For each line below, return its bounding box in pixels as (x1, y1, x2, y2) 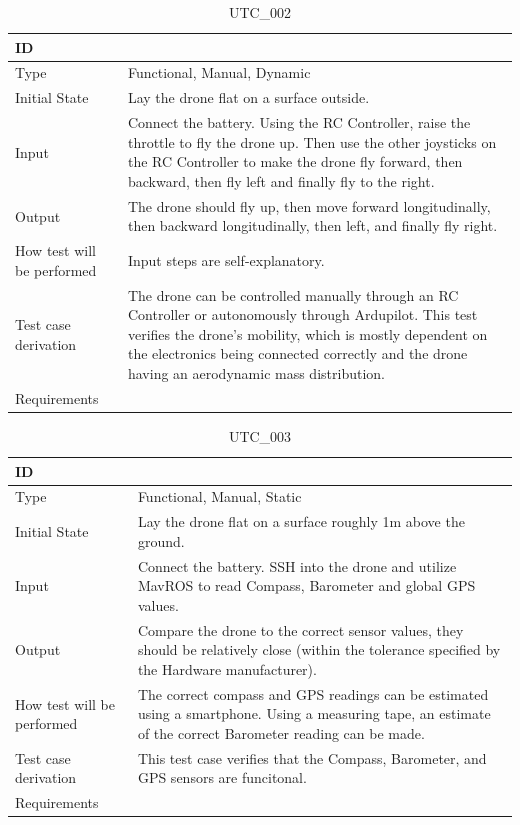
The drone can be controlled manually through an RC (127, 284, 459, 305)
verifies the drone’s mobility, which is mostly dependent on (127, 323, 488, 344)
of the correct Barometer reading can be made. (137, 722, 425, 743)
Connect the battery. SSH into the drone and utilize (137, 555, 457, 576)
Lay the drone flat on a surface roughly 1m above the (137, 511, 465, 532)
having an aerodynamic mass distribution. (127, 363, 385, 383)
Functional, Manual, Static (137, 486, 302, 507)
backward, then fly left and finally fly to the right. (127, 170, 435, 191)
